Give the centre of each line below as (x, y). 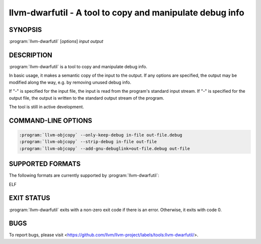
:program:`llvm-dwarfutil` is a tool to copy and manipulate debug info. (78, 66)
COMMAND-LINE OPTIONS (51, 121)
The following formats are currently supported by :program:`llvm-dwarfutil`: (84, 175)
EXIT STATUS (29, 198)
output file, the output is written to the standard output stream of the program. (87, 98)
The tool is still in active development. (46, 107)
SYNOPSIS (25, 30)
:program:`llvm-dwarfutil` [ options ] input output (56, 42)
